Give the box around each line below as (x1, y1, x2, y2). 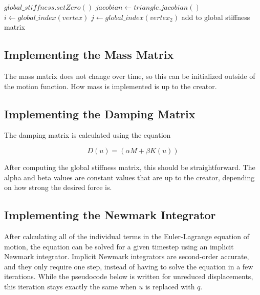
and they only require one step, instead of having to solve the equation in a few (4, 261, 253, 271)
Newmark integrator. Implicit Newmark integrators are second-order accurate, (4, 251, 249, 262)
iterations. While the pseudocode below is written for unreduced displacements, (4, 271, 253, 282)
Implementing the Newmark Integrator (4, 207, 216, 223)
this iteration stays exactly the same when (4, 281, 137, 291)
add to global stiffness (181, 11, 250, 22)
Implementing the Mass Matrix (4, 47, 174, 62)
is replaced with (145, 281, 195, 291)
